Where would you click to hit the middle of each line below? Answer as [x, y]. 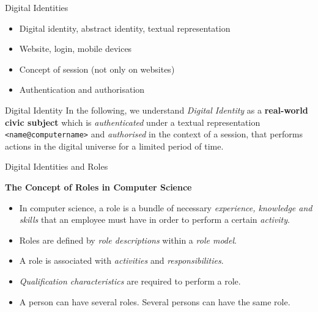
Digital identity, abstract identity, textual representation [125, 28]
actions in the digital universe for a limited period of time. [114, 146]
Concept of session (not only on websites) [97, 69]
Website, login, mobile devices [76, 49]
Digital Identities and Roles [57, 166]
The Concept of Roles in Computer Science [98, 187]
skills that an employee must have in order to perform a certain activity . [154, 219]
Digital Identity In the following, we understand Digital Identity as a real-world [157, 110]
